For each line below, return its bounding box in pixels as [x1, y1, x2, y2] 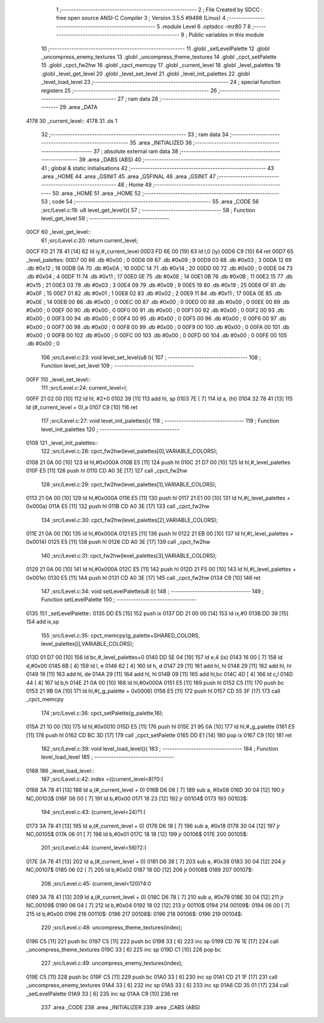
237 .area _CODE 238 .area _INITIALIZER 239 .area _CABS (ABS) [41, 1003, 200, 1010]
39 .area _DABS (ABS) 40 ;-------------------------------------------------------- [79, 156, 280, 163]
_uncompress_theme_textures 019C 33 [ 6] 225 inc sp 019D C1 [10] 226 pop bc [26, 946, 221, 953]
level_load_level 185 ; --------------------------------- [41, 753, 175, 761]
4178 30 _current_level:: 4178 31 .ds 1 [26, 117, 118, 124]
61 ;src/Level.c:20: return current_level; [41, 237, 138, 244]
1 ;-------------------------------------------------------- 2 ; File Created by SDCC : [56, 6, 263, 13]
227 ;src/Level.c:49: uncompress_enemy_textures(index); [41, 959, 183, 967]
